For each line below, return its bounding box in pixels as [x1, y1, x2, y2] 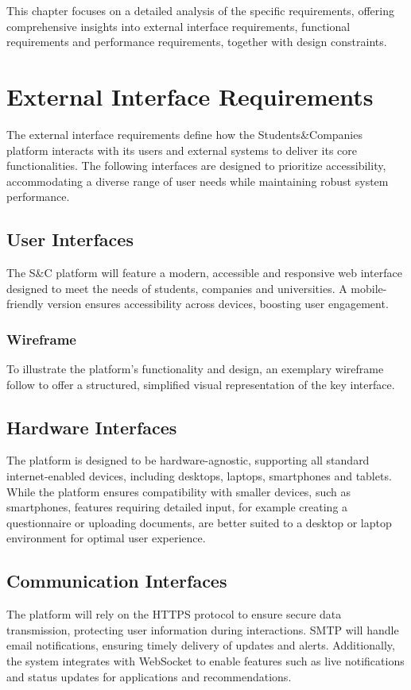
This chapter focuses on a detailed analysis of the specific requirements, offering [6, 2, 394, 18]
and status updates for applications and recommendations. [6, 668, 292, 684]
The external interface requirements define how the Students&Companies [6, 125, 363, 142]
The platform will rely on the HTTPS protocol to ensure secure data [6, 606, 342, 623]
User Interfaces [6, 227, 134, 252]
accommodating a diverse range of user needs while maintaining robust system [6, 172, 389, 189]
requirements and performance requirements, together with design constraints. [6, 33, 387, 50]
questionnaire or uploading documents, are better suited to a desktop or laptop [6, 514, 392, 530]
